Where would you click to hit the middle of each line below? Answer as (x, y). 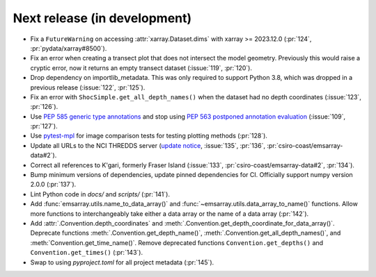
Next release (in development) (102, 18)
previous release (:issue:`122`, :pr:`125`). (88, 87)
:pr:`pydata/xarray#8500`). (69, 48)
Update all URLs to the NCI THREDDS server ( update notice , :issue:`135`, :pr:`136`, (148, 145)
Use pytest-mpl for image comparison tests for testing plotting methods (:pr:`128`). (149, 136)
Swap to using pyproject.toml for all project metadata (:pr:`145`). (122, 262)
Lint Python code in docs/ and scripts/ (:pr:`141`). (100, 194)
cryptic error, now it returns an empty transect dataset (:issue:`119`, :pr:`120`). (141, 68)
